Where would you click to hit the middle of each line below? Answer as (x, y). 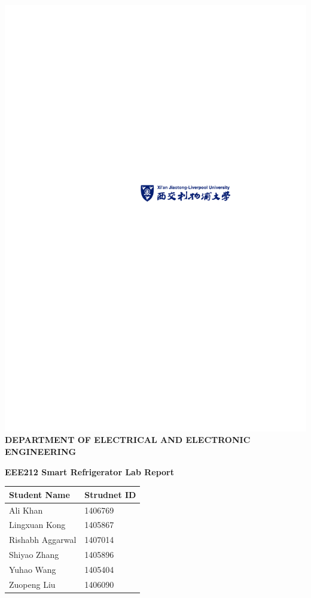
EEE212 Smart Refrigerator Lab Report (89, 471)
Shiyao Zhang (34, 555)
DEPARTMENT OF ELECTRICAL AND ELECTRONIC (128, 440)
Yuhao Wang (33, 569)
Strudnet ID (110, 494)
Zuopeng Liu (32, 584)
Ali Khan (26, 510)
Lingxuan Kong (37, 525)
